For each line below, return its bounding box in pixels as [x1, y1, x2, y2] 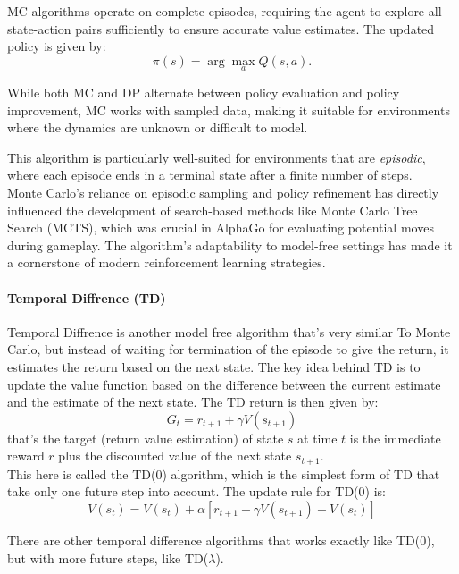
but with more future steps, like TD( [7, 548, 209, 567]
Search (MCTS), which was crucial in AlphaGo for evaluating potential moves [7, 218, 434, 237]
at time [297, 428, 338, 447]
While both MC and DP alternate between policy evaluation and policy [7, 83, 400, 101]
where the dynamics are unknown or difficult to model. [7, 118, 308, 137]
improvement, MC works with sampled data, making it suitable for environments [7, 100, 450, 119]
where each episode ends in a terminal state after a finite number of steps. [7, 165, 413, 184]
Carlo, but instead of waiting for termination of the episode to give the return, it [7, 340, 449, 359]
